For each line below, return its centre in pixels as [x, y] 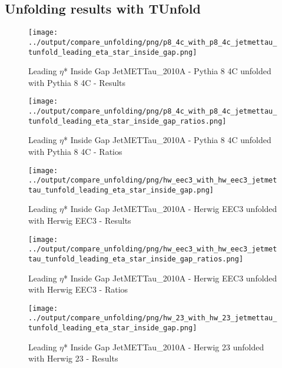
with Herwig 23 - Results [73, 358]
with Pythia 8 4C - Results [77, 82]
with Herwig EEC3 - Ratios [78, 289]
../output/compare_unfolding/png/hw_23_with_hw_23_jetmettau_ [153, 318]
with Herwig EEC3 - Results [80, 221]
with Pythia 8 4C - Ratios [75, 151]
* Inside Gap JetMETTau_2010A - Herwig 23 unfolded [164, 347]
